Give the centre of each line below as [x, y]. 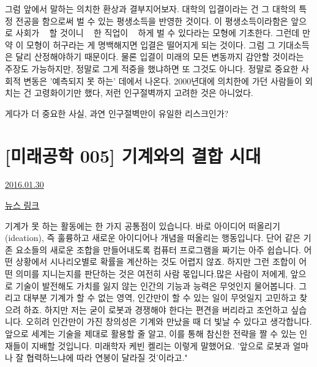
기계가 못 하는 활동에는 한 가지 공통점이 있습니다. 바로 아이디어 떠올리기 [143, 225]
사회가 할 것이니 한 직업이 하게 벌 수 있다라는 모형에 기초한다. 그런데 [158, 33]
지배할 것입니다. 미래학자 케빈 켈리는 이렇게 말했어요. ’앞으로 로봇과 [161, 345]
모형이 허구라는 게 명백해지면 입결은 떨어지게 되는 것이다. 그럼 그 [151, 44]
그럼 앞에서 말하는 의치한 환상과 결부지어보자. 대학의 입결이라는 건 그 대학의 [151, 9]
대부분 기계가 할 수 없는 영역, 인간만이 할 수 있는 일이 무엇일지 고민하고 [160, 298]
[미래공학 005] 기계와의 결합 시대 [133, 155]
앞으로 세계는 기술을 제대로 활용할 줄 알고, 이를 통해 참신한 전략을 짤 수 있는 [151, 333]
